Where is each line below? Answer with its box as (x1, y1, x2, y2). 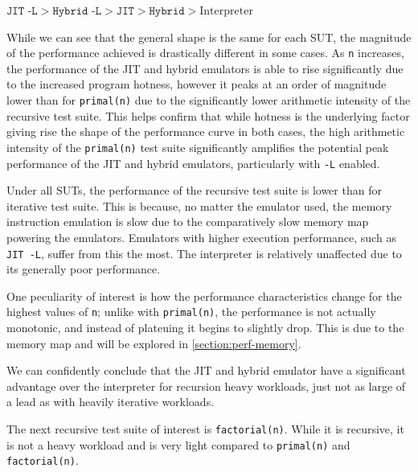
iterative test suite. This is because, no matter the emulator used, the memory (6, 197, 392, 214)
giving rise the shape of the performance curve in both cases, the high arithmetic (6, 123, 405, 140)
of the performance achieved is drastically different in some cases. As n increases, (6, 44, 404, 61)
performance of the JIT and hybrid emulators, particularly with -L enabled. (6, 154, 380, 171)
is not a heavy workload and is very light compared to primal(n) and (6, 436, 350, 453)
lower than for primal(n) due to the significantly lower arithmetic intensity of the (6, 92, 411, 109)
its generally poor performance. (6, 261, 161, 277)
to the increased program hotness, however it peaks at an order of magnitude (6, 76, 387, 92)
